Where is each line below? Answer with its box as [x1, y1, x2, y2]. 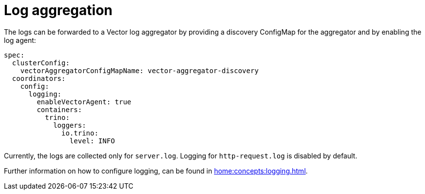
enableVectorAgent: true [37, 97, 132, 106]
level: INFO [69, 136, 115, 145]
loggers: [53, 121, 86, 129]
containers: [37, 105, 82, 114]
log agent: [4, 36, 36, 44]
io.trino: [61, 129, 98, 137]
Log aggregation [4, 2, 113, 19]
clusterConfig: [12, 58, 70, 67]
